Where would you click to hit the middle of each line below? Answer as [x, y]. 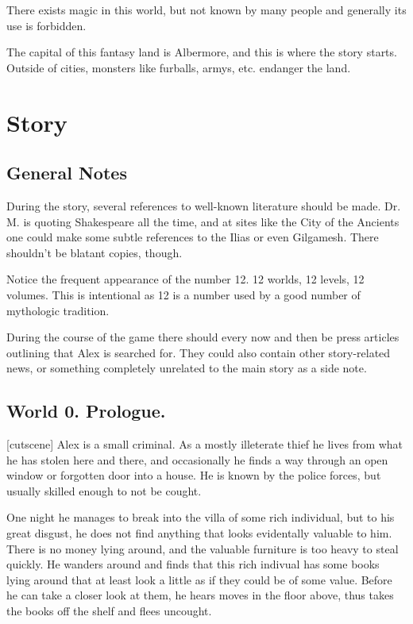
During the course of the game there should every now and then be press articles [203, 337]
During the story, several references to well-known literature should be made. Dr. [204, 205]
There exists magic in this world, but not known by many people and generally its [206, 10]
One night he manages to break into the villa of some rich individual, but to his [201, 517]
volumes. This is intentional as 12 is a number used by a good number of [183, 294]
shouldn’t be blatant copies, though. [95, 252]
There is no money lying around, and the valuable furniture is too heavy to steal [203, 548]
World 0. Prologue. [86, 411]
